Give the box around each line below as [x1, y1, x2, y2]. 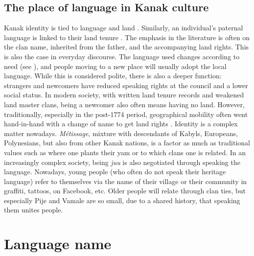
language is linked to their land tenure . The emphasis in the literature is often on [4, 32, 250, 42]
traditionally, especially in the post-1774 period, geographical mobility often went [4, 109, 248, 119]
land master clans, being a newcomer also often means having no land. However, [4, 99, 245, 109]
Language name [4, 233, 112, 254]
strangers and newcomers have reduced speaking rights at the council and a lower [4, 80, 248, 90]
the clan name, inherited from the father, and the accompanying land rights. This [4, 42, 249, 52]
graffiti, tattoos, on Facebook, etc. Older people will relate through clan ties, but [4, 186, 246, 196]
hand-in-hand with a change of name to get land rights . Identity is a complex [4, 118, 238, 129]
